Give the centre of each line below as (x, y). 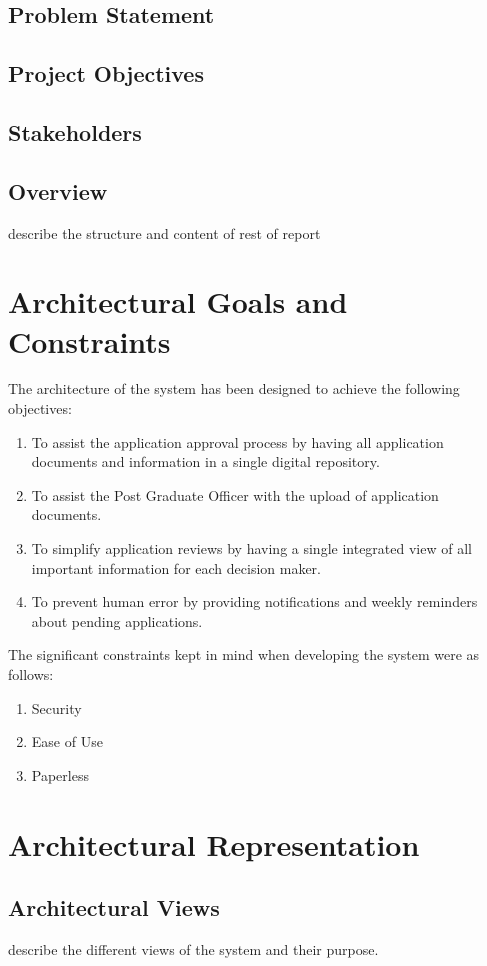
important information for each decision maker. (176, 567)
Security (56, 707)
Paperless (60, 774)
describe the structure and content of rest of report (164, 232)
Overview (58, 190)
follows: (31, 673)
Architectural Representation (214, 843)
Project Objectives (106, 73)
